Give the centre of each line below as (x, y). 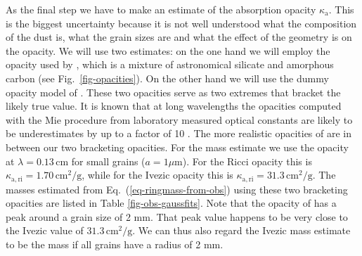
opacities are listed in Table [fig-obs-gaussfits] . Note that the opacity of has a (171, 203)
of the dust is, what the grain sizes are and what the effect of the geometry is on (179, 37)
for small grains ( (108, 161)
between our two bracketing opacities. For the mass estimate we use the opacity (177, 147)
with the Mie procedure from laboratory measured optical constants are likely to (179, 119)
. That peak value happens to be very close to (249, 216)
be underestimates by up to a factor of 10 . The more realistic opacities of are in (179, 133)
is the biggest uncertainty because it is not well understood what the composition (181, 23)
